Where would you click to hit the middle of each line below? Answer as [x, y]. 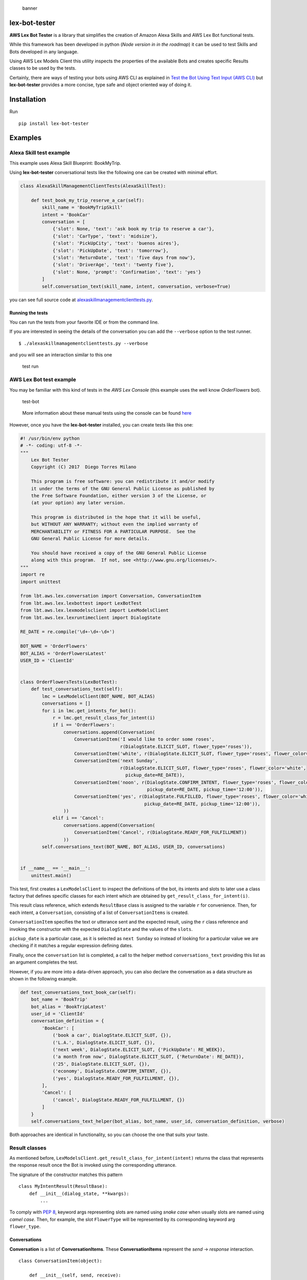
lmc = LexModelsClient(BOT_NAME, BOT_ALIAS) [98, 696]
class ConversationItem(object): [60, 1261]
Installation [28, 100]
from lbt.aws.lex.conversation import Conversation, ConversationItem [111, 596]
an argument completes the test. [44, 962]
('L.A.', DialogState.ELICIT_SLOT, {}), [104, 1042]
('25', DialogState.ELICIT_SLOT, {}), [101, 1064]
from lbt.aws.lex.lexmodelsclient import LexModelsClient [94, 610]
